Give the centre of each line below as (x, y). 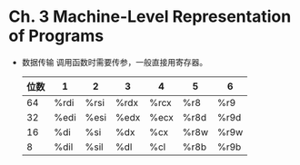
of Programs (56, 36)
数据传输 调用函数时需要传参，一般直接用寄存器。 (115, 62)
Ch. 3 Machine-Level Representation (150, 17)
